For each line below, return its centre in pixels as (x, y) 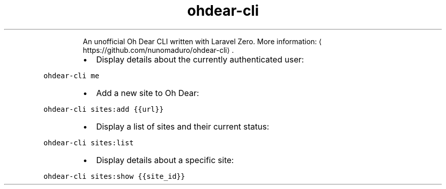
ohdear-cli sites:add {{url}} (104, 109)
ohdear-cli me (71, 75)
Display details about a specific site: (165, 160)
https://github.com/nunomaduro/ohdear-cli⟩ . (158, 50)
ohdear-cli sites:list (89, 143)
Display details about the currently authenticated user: (200, 59)
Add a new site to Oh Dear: (147, 93)
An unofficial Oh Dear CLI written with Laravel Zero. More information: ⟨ (202, 41)
